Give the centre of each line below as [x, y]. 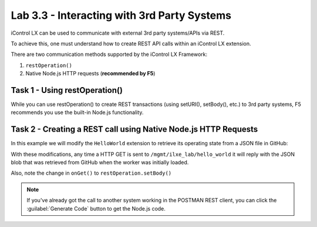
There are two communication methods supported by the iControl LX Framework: [109, 54]
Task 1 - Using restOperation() [67, 90]
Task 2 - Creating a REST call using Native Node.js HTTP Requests [134, 129]
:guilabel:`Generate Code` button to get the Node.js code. [96, 208]
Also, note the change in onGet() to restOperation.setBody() [91, 173]
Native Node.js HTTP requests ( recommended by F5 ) [90, 74]
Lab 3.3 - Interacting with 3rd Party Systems [121, 15]
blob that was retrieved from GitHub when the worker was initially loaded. [100, 162]
